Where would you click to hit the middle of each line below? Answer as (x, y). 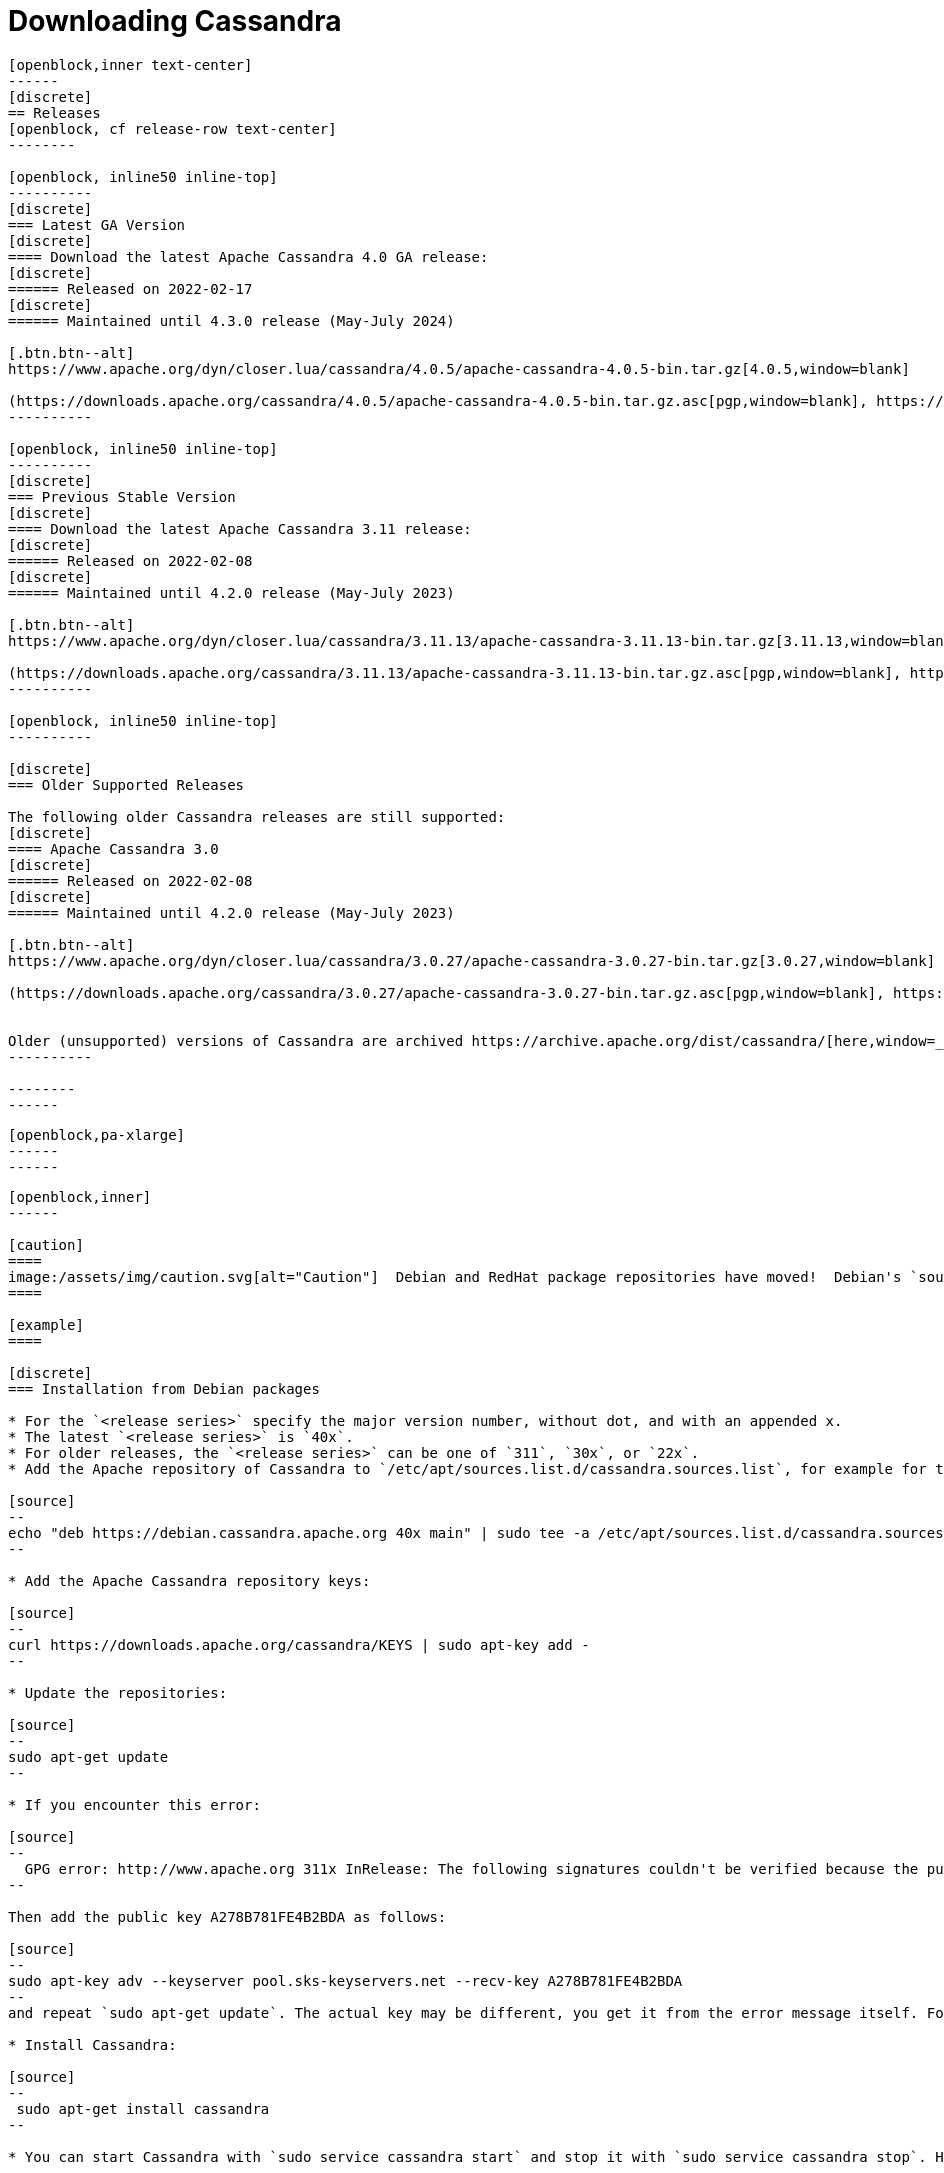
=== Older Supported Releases (126, 784)
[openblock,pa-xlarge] (97, 1134)
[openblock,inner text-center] (130, 64)
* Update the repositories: (118, 1692)
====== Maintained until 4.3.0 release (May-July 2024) (231, 320)
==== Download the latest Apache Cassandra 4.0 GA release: (248, 256)
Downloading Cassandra (175, 21)
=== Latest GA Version (97, 224)
